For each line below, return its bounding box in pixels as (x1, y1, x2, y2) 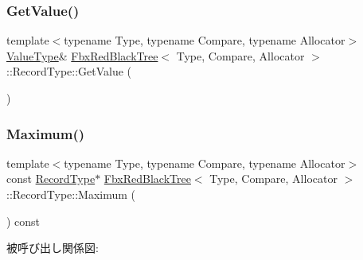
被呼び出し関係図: (6, 239, 99, 256)
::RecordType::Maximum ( (6, 186, 136, 202)
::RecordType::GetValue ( (6, 63, 132, 80)
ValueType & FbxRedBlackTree (6, 47, 158, 64)
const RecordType (6, 170, 96, 187)
